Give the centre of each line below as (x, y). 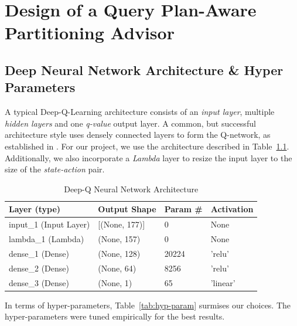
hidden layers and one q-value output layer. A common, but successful (130, 123)
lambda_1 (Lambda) (47, 239)
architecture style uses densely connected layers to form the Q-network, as (138, 135)
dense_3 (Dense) (39, 282)
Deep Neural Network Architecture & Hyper (144, 69)
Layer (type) (35, 209)
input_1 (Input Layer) (49, 224)
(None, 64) (117, 268)
